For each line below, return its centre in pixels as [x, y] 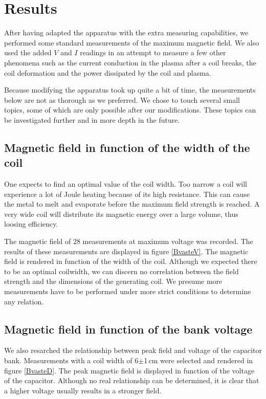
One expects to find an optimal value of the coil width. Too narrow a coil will [126, 184]
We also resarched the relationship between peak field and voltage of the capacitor [133, 350]
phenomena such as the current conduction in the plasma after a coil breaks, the [130, 62]
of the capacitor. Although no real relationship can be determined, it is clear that [132, 380]
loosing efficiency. [31, 224]
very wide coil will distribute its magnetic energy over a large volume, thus [121, 214]
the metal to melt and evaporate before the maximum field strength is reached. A [132, 204]
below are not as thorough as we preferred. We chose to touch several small [122, 99]
